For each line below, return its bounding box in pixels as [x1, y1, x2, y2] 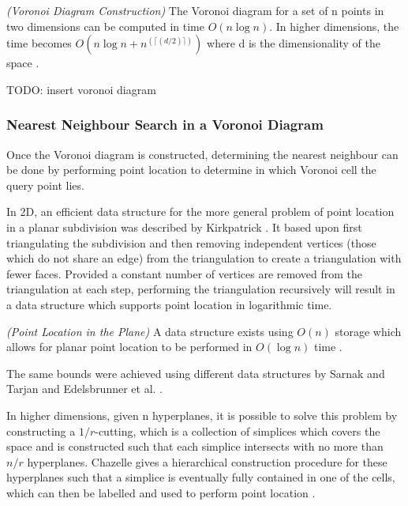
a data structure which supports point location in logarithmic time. [6, 296, 332, 312]
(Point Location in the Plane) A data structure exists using [6, 323, 294, 339]
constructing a [6, 422, 76, 439]
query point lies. [6, 176, 84, 193]
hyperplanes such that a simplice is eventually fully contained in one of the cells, [6, 469, 395, 485]
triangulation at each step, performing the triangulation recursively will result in [6, 281, 395, 297]
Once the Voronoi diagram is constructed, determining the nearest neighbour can [6, 145, 399, 162]
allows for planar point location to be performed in [6, 338, 253, 355]
